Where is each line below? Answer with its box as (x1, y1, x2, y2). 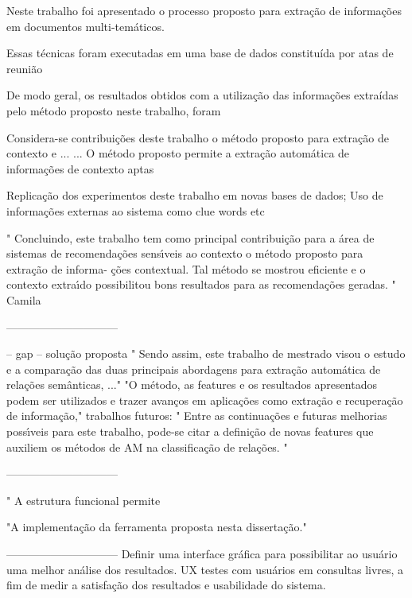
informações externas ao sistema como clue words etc (6, 202, 265, 219)
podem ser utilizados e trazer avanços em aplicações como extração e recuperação (6, 391, 403, 408)
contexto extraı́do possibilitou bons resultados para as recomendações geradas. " (6, 276, 396, 293)
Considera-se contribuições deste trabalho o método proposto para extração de (6, 129, 389, 146)
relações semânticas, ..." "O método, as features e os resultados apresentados (6, 376, 377, 393)
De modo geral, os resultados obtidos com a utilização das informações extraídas (6, 87, 398, 103)
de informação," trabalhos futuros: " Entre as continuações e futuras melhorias (6, 407, 387, 424)
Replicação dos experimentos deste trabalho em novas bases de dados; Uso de (6, 187, 383, 204)
